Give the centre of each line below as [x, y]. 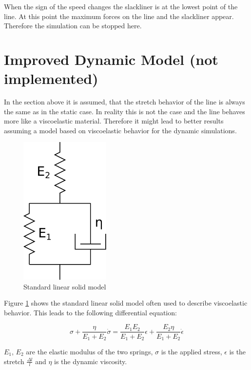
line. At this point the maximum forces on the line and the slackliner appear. [119, 16]
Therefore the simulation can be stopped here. [73, 26]
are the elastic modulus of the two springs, [89, 351]
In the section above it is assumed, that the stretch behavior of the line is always [125, 102]
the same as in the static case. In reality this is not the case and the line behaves [125, 111]
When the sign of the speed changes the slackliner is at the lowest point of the [121, 6]
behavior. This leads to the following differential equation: [90, 312]
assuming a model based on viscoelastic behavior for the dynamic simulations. [120, 130]
